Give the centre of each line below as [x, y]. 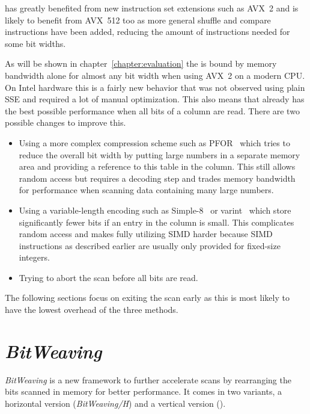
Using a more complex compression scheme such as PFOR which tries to [154, 142]
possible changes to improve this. [65, 122]
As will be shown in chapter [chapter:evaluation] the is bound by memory [141, 63]
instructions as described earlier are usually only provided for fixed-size [150, 245]
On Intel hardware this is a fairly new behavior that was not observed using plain [155, 87]
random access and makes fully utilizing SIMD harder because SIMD [146, 234]
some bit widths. [35, 43]
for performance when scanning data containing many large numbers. [146, 190]
